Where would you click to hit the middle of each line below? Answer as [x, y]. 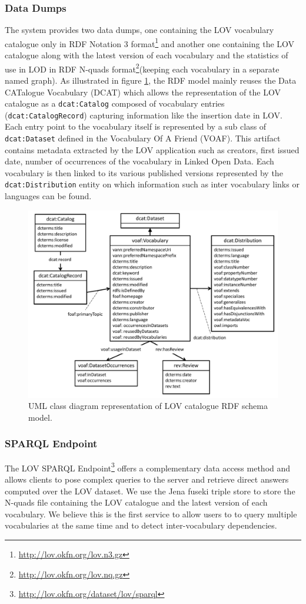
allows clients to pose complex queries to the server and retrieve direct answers [147, 479]
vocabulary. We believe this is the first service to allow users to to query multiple [151, 514]
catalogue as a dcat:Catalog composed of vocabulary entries [115, 103]
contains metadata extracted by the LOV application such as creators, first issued [152, 149]
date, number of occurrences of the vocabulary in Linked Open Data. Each [139, 161]
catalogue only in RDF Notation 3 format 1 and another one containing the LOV [150, 42]
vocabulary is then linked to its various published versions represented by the [144, 172]
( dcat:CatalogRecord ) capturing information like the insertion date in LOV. [144, 115]
